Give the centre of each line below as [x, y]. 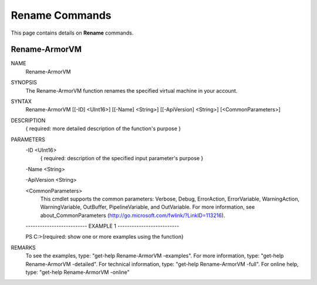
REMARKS [23, 247]
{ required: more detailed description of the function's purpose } [103, 128]
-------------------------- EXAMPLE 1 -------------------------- [102, 226]
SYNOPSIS [24, 83]
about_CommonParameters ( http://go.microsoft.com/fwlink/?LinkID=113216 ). [133, 215]
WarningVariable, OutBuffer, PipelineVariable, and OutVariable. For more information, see [148, 207]
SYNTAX [21, 101]
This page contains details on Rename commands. [72, 33]
